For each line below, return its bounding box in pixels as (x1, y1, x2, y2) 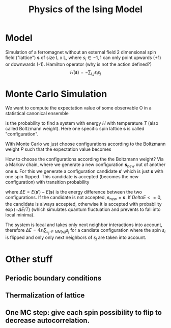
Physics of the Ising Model (28, 4, 143, 15)
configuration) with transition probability (5, 179, 90, 185)
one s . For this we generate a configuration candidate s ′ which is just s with (5, 168, 164, 174)
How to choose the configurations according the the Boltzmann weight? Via (5, 156, 164, 162)
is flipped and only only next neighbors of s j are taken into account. (5, 234, 147, 241)
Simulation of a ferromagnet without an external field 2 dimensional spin (5, 49, 156, 55)
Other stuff (5, 254, 53, 265)
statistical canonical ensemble (5, 111, 69, 117)
